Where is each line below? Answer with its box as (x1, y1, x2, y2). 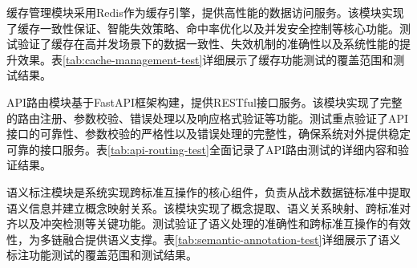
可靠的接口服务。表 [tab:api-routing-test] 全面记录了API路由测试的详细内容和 (6, 140, 399, 157)
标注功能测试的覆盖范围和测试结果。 (6, 246, 197, 263)
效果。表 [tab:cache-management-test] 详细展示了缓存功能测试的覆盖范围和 (17, 51, 394, 67)
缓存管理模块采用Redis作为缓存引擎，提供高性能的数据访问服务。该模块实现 (6, 4, 404, 20)
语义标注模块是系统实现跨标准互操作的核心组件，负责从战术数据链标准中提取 (6, 183, 411, 200)
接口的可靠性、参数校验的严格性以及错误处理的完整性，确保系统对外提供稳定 (6, 125, 411, 142)
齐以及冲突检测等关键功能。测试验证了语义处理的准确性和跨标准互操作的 (6, 215, 388, 232)
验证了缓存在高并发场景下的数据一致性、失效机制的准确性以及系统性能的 (17, 35, 399, 52)
